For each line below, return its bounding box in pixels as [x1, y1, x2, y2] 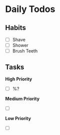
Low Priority [5, 115, 31, 121]
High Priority [5, 76, 32, 82]
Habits [5, 23, 26, 32]
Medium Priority [5, 96, 40, 102]
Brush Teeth [12, 48, 38, 54]
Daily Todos [5, 3, 55, 15]
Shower [12, 42, 28, 48]
